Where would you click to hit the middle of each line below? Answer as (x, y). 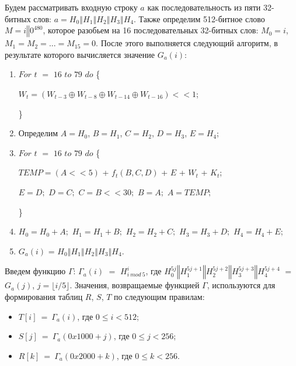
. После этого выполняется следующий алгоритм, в (187, 43)
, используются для (241, 285)
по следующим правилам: (159, 296)
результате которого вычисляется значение (80, 54)
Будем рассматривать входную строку (71, 7)
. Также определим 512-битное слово (199, 18)
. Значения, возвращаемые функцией (135, 285)
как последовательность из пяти (204, 7)
